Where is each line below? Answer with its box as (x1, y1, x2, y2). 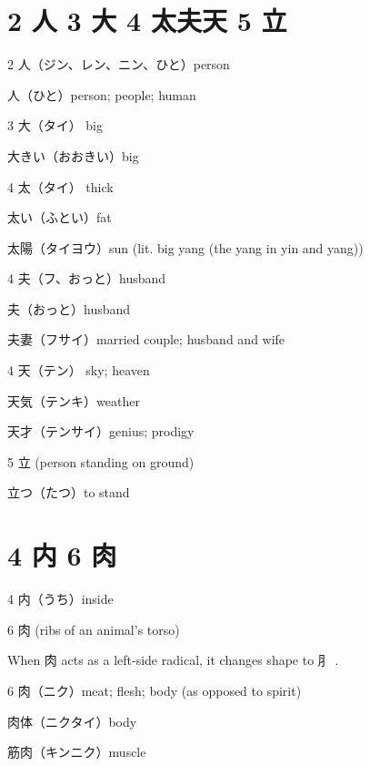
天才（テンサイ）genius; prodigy (7, 422, 195, 441)
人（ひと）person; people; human (7, 85, 196, 104)
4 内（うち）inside (7, 589, 114, 608)
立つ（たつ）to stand (7, 483, 130, 502)
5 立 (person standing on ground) (7, 452, 195, 471)
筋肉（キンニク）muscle (7, 742, 146, 761)
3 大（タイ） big (7, 116, 103, 135)
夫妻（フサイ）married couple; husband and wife (7, 330, 285, 349)
